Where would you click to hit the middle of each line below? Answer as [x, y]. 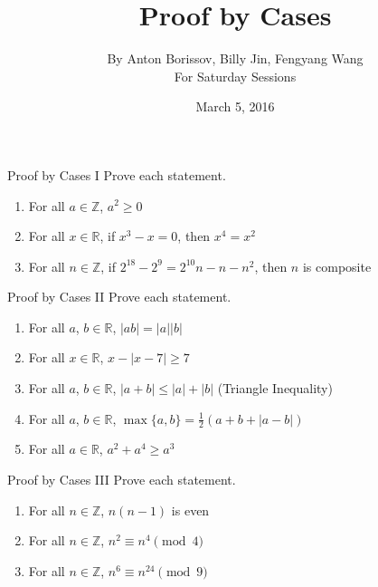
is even [190, 510]
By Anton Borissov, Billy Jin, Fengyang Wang [235, 58]
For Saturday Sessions [235, 76]
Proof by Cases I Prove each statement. [117, 174]
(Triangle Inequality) [275, 388]
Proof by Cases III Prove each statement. [122, 480]
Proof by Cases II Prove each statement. [119, 297]
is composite [337, 266]
